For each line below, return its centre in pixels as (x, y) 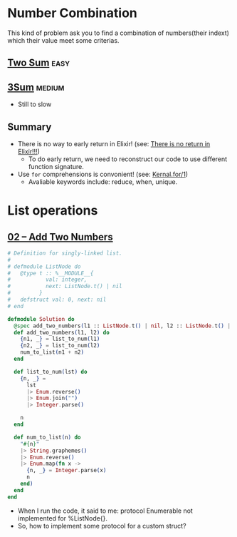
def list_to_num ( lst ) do (51, 372)
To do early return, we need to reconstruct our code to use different (128, 159)
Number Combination (72, 13)
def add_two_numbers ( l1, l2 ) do (62, 332)
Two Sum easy (38, 63)
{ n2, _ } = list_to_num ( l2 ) (60, 346)
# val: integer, (47, 280)
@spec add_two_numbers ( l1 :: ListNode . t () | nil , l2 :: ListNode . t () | (122, 326)
